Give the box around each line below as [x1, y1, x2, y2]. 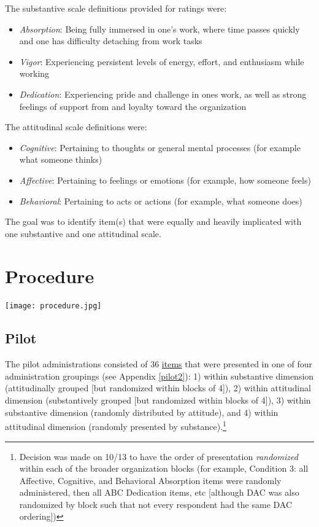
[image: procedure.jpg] [5, 302, 102, 311]
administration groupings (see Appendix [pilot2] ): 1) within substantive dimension [5, 369, 314, 382]
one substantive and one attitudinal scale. [5, 227, 161, 240]
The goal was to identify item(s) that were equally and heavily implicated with [5, 215, 302, 228]
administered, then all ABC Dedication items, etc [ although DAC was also [19, 486, 299, 499]
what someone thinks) [19, 153, 102, 166]
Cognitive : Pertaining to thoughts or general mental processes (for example [19, 141, 301, 154]
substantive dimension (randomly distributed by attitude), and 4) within [5, 405, 279, 418]
